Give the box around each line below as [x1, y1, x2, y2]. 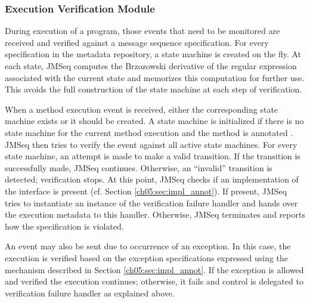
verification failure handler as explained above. [5, 286, 175, 299]
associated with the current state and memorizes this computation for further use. [5, 71, 305, 84]
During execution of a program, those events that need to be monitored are [5, 24, 280, 37]
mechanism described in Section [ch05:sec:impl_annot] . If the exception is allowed [5, 263, 304, 276]
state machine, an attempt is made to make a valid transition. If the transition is [5, 150, 300, 162]
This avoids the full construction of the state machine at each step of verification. [5, 83, 302, 95]
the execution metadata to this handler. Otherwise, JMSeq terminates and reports [5, 208, 305, 221]
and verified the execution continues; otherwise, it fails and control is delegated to [5, 275, 303, 287]
